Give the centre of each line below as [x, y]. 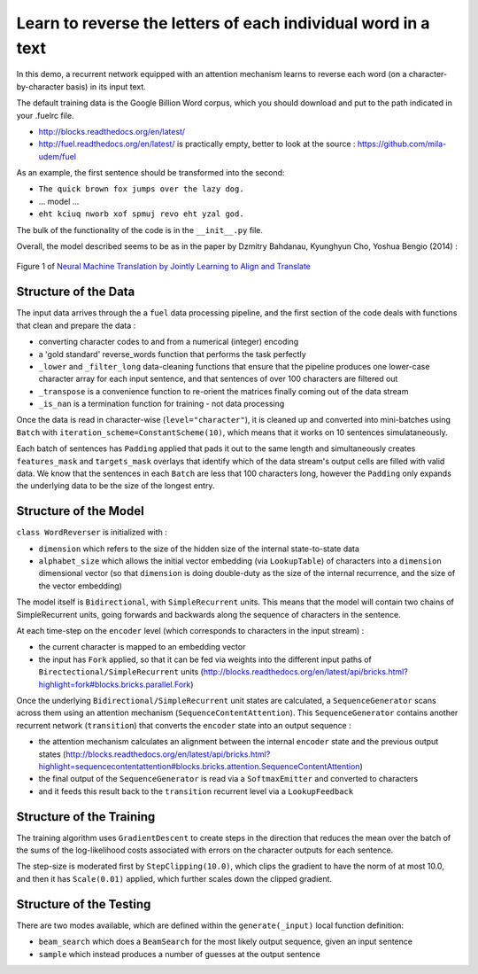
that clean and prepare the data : [76, 325]
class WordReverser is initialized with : [92, 533]
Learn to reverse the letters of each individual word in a [223, 23]
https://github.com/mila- [402, 144]
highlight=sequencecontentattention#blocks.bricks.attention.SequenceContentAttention [199, 766]
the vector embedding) [81, 586]
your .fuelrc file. [45, 115]
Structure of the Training [86, 817]
